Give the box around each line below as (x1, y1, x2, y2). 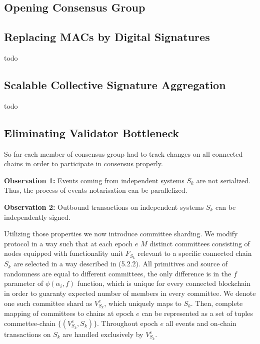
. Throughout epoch (97, 318, 158, 328)
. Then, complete (190, 297, 243, 308)
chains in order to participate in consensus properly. (4, 158, 163, 169)
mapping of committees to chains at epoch (4, 308, 134, 318)
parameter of (4, 278, 43, 288)
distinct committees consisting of (149, 238, 250, 248)
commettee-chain (4, 318, 56, 328)
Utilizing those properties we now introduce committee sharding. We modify (4, 228, 238, 239)
